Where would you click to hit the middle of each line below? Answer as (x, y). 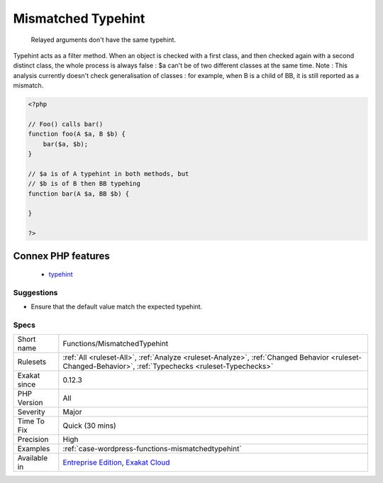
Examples (34, 449)
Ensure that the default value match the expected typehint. (117, 307)
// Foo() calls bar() (66, 124)
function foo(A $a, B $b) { (77, 134)
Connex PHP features (61, 256)
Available (33, 458)
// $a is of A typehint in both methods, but (109, 173)
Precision (33, 440)
